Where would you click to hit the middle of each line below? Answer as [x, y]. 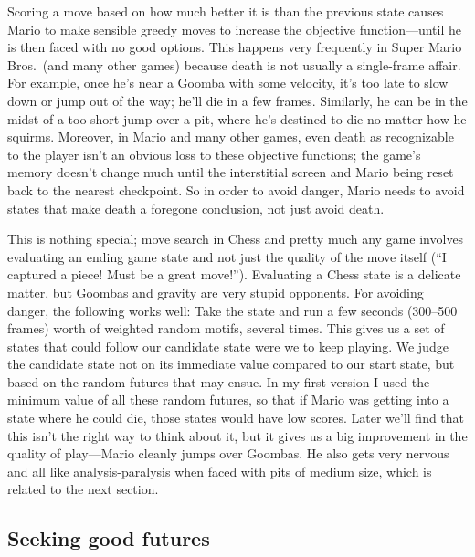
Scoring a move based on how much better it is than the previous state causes [226, 11]
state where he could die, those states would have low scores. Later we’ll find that [236, 418]
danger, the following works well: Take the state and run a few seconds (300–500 [232, 310]
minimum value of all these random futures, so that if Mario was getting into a [228, 399]
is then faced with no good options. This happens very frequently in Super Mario [235, 47]
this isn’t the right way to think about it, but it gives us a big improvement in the [237, 435]
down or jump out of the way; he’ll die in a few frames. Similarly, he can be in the [237, 100]
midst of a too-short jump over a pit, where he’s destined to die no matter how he [237, 118]
